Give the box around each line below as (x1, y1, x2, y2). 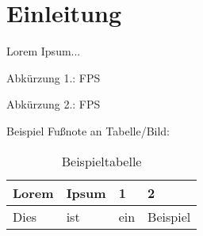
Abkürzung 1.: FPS (6, 69, 101, 86)
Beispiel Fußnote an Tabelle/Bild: (6, 122, 170, 139)
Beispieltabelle (61, 151, 142, 170)
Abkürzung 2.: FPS (6, 96, 101, 112)
